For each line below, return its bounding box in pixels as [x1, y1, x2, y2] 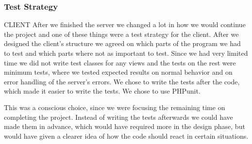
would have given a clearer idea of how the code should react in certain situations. [4, 130, 249, 141]
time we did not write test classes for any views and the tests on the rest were [4, 57, 236, 67]
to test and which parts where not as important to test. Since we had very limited [4, 48, 248, 58]
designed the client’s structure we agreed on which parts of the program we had [4, 38, 241, 48]
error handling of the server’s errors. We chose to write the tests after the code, [4, 76, 240, 86]
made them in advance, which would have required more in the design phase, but [4, 121, 245, 131]
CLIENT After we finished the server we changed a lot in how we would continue [4, 19, 246, 30]
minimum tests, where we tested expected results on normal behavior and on [4, 67, 233, 77]
